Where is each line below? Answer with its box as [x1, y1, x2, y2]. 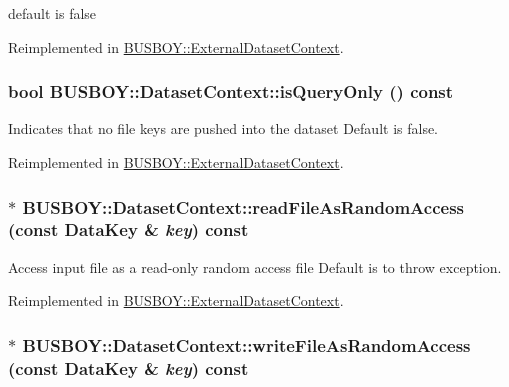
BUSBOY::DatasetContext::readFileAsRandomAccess [22, 194, 465, 219]
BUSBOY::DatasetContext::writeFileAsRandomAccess [22, 332, 471, 357]
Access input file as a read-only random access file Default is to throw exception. [8, 256, 502, 277]
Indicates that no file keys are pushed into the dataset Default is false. [8, 118, 439, 139]
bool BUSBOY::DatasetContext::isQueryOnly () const [8, 79, 454, 104]
